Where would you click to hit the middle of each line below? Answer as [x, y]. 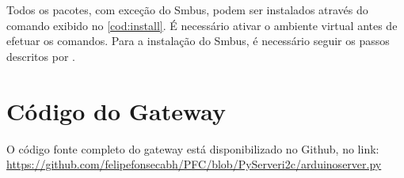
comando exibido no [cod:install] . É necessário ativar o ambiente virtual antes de [202, 25]
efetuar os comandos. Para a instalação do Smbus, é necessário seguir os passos [198, 41]
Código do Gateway [116, 110]
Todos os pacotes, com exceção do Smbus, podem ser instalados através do [187, 9]
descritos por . [41, 56]
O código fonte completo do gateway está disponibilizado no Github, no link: [193, 148]
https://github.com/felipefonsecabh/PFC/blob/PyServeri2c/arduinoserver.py [194, 164]
